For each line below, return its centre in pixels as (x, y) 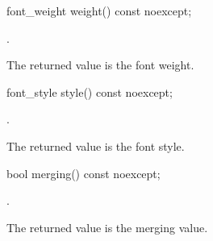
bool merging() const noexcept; (84, 173)
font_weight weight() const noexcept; (99, 10)
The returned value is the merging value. (107, 227)
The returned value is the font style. (96, 145)
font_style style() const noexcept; (90, 91)
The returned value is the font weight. (100, 65)
